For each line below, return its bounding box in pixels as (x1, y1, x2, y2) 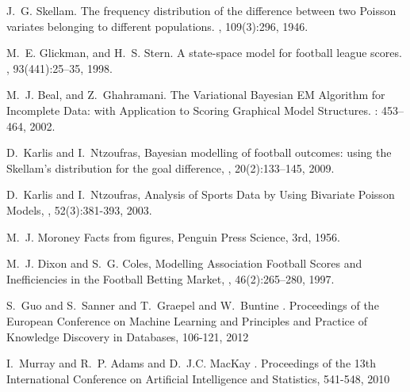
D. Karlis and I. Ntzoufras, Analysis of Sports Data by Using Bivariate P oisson (6, 186, 395, 203)
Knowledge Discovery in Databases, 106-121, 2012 (6, 328, 249, 344)
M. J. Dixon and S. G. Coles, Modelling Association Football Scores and (6, 255, 362, 272)
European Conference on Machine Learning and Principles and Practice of (6, 312, 367, 329)
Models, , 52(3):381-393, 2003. (6, 201, 152, 218)
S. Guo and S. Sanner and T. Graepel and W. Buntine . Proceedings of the (6, 297, 379, 314)
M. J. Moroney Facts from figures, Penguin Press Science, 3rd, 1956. (6, 228, 340, 245)
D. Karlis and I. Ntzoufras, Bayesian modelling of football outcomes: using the (6, 144, 392, 161)
